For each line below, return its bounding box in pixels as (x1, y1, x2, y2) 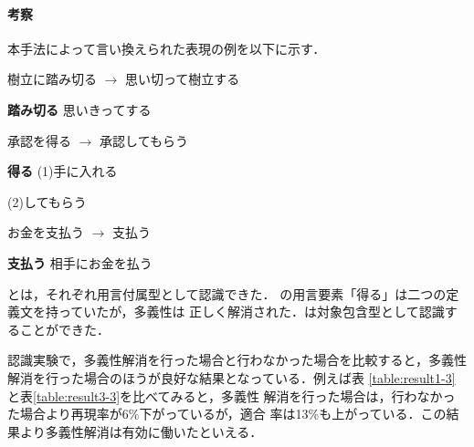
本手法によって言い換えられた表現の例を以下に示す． (7, 38, 326, 57)
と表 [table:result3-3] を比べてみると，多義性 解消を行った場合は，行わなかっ (7, 386, 456, 405)
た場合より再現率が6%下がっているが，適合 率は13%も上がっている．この (7, 404, 447, 423)
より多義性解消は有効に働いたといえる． (19, 421, 263, 441)
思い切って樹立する (125, 69, 240, 88)
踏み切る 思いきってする (7, 99, 152, 119)
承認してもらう (100, 130, 188, 150)
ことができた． (19, 319, 110, 338)
